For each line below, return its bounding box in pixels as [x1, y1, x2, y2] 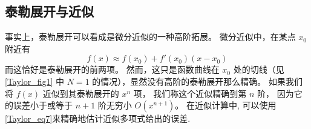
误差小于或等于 [13, 99, 73, 111]
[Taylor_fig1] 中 [5, 74, 65, 87]
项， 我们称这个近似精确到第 [133, 87, 247, 99]
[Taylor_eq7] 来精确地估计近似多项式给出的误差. [5, 112, 191, 125]
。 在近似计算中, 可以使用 [175, 99, 277, 111]
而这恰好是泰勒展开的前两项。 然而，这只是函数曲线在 [5, 63, 220, 76]
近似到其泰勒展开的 [42, 87, 119, 99]
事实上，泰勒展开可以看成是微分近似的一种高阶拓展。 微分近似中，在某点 [5, 30, 296, 43]
